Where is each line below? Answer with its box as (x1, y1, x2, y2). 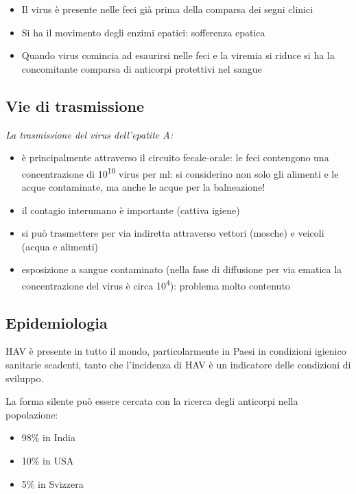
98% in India (21, 430, 75, 445)
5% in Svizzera (21, 476, 84, 491)
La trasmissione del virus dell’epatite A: (5, 127, 173, 141)
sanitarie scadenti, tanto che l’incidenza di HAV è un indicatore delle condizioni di (5, 357, 351, 372)
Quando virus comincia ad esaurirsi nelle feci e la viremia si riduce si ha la (21, 48, 335, 62)
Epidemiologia (5, 311, 108, 333)
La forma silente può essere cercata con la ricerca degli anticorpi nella (5, 394, 298, 408)
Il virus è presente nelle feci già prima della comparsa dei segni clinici (21, 2, 313, 16)
